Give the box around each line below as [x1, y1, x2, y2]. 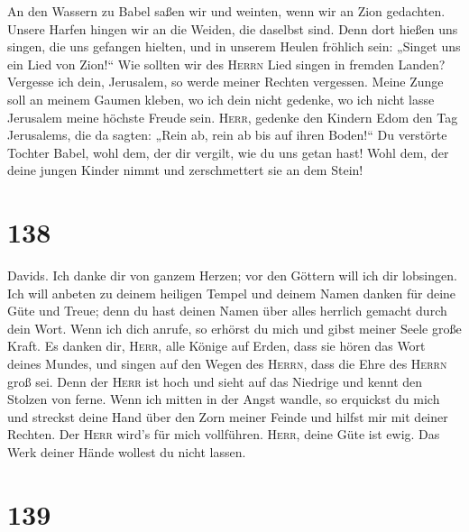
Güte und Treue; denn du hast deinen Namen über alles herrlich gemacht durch [7, 301, 447, 320]
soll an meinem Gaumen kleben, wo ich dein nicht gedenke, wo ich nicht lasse [7, 89, 435, 108]
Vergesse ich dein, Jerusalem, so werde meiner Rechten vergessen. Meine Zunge [7, 72, 444, 91]
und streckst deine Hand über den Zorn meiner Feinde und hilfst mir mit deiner [7, 407, 448, 426]
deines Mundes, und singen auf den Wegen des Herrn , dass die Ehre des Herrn [7, 354, 447, 373]
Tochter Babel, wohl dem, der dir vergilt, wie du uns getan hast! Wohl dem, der [7, 142, 449, 161]
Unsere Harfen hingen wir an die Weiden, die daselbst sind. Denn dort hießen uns [7, 19, 458, 38]
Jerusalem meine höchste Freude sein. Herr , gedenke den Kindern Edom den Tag [7, 107, 458, 126]
